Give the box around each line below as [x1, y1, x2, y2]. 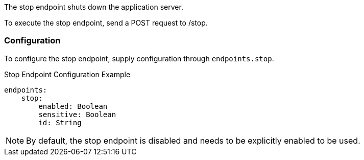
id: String [38, 118, 82, 127]
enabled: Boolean [38, 102, 108, 110]
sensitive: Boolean [38, 110, 116, 119]
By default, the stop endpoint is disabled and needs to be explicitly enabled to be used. [26, 135, 360, 146]
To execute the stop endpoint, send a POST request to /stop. [4, 18, 208, 27]
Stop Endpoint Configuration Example [4, 70, 131, 79]
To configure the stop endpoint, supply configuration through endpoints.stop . [4, 54, 274, 63]
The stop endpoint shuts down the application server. [4, 3, 183, 11]
